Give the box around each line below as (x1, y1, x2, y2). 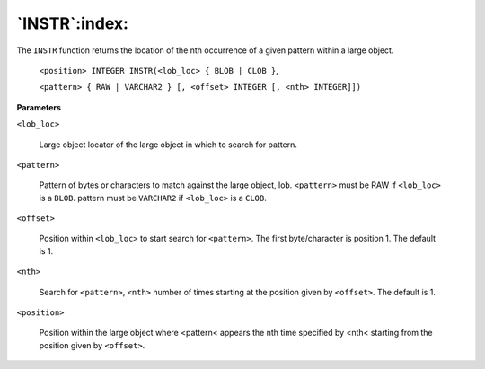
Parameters (16, 101, 62, 112)
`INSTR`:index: (16, 13, 129, 33)
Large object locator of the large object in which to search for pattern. (39, 139, 298, 150)
